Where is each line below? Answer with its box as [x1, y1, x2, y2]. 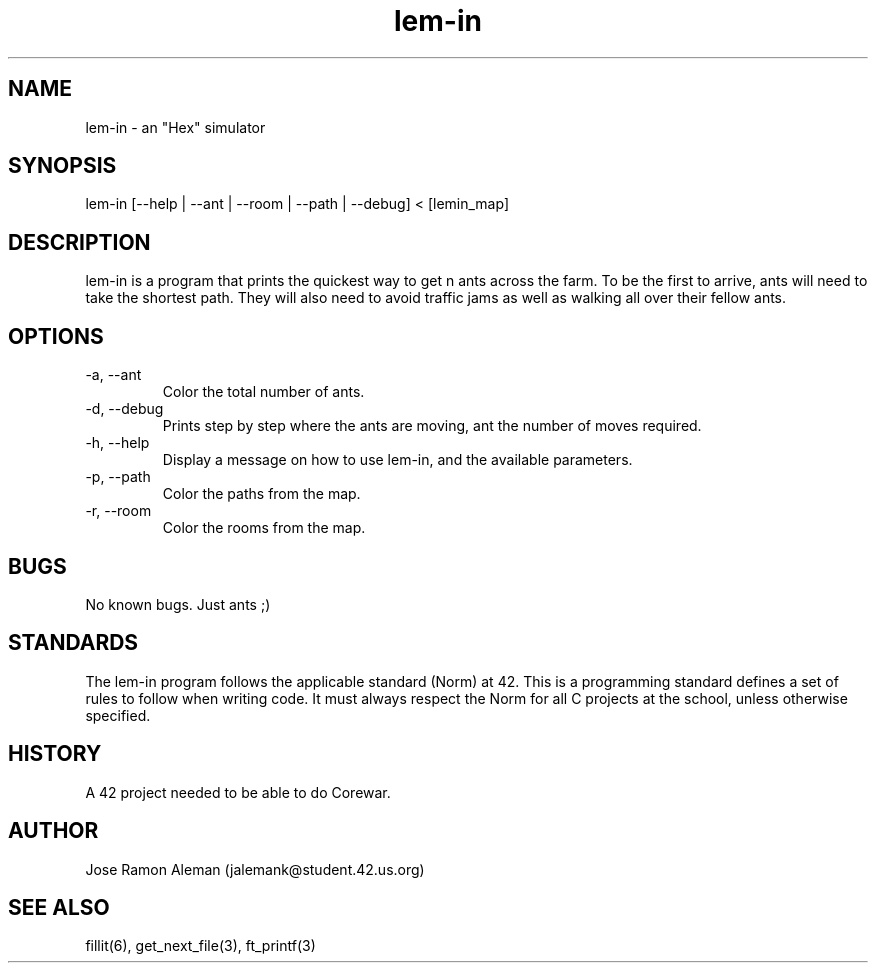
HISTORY [8, 741, 102, 767]
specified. [85, 706, 151, 724]
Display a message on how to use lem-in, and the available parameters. [162, 451, 633, 469]
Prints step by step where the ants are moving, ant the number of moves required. [162, 417, 702, 435]
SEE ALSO [8, 894, 110, 920]
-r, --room [85, 502, 152, 520]
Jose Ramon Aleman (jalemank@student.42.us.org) [85, 860, 425, 878]
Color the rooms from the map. [162, 519, 366, 537]
